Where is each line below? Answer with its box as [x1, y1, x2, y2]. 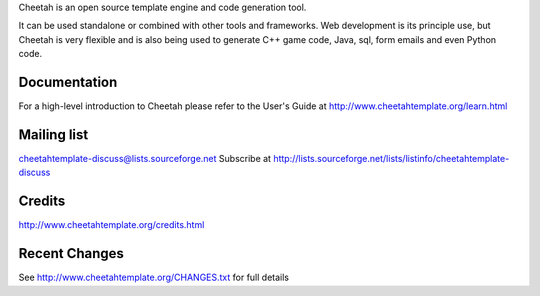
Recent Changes [18, 245, 125, 262]
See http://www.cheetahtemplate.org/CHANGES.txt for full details [18, 271, 290, 284]
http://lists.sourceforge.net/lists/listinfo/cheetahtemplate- [273, 152, 510, 164]
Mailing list [18, 126, 89, 143]
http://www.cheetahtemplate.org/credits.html [18, 219, 205, 231]
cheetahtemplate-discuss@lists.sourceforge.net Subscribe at [18, 152, 272, 164]
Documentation [18, 73, 118, 90]
